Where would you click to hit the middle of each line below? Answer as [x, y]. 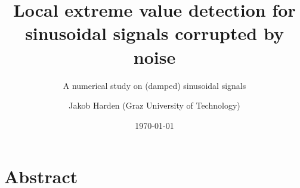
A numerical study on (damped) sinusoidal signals [154, 85]
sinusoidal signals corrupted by [154, 33]
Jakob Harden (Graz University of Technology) [154, 105]
